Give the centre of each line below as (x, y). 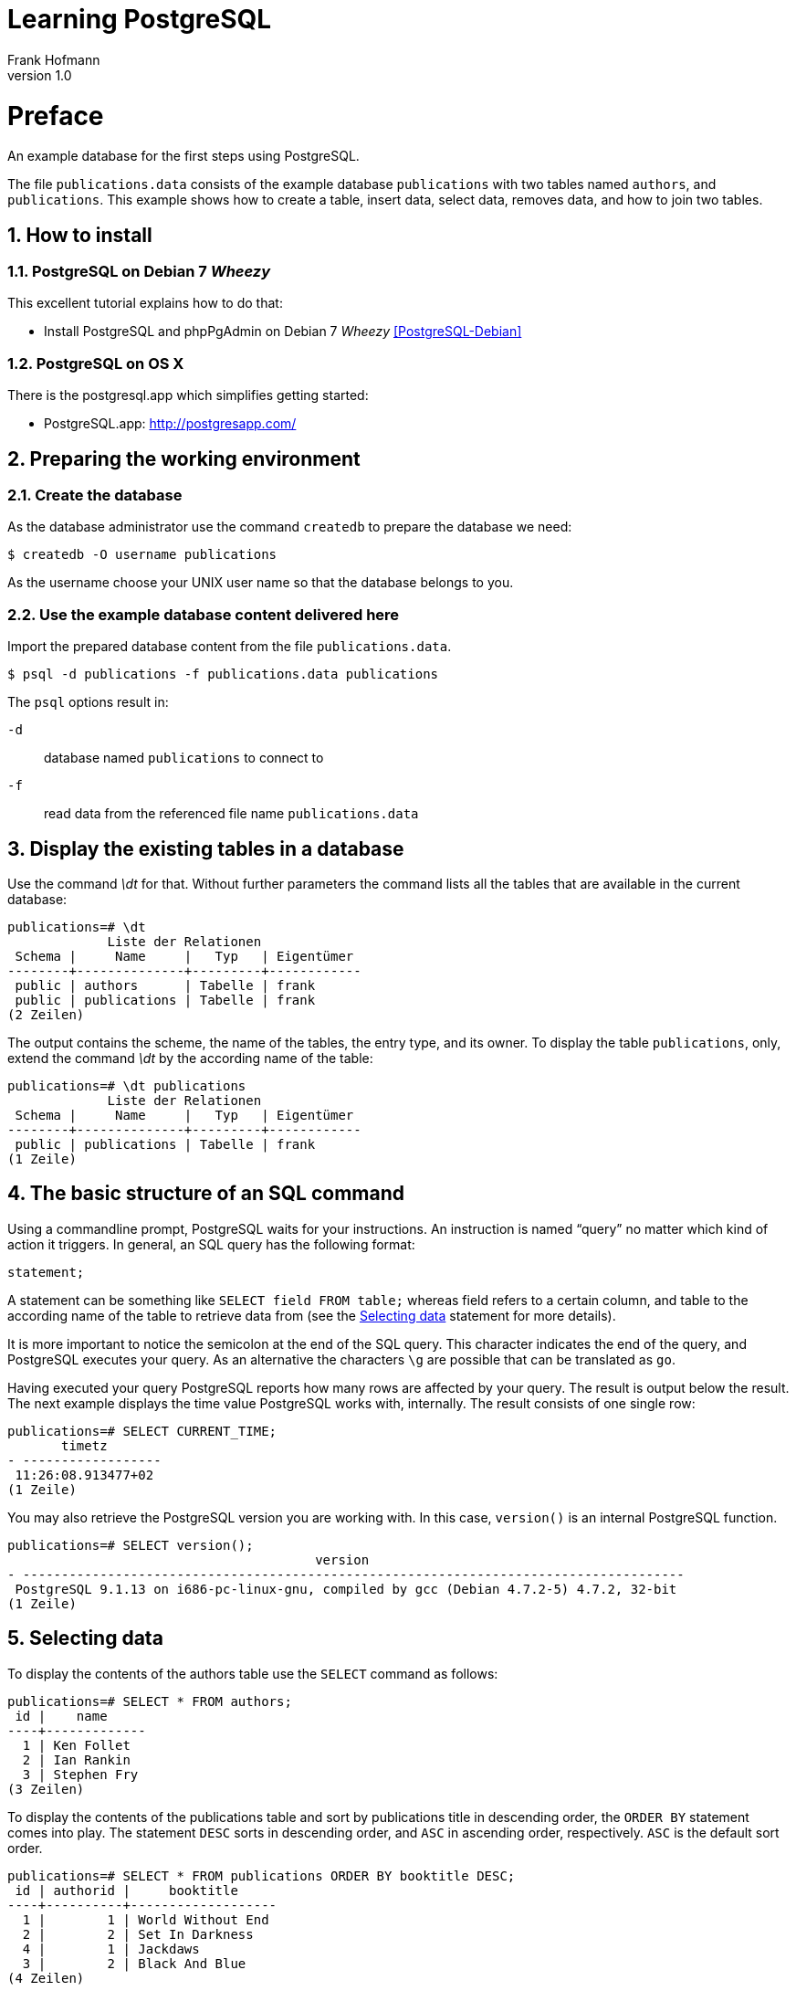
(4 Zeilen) (46, 1978)
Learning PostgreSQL (140, 19)
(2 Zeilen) (46, 1015)
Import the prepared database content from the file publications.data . (230, 647)
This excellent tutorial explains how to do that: (145, 303)
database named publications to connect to (184, 758)
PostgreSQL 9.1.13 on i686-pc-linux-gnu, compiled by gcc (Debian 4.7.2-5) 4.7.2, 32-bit (346, 1589)
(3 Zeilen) (46, 1789)
